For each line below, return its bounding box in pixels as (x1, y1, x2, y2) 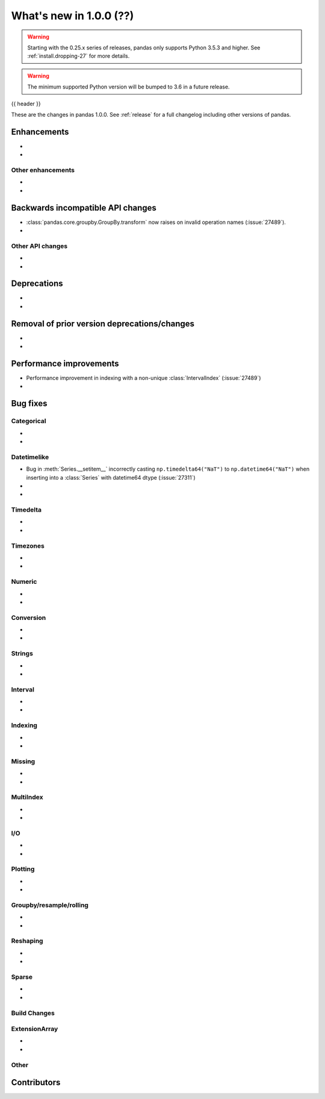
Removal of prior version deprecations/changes (11, 318, 195, 329)
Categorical (11, 417, 46, 426)
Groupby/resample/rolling (11, 900, 88, 909)
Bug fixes (11, 398, 48, 409)
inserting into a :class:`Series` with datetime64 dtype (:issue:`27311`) (26, 474, 196, 481)
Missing (11, 757, 36, 766)
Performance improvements (11, 358, 120, 368)
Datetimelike (11, 453, 49, 461)
